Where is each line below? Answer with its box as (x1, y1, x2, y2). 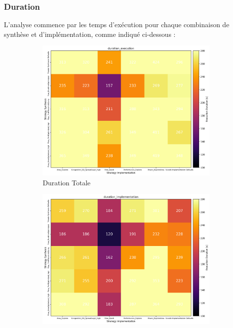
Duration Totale (43, 177, 91, 187)
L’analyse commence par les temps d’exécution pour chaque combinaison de (4, 19, 230, 30)
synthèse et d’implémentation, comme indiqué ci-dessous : (4, 29, 176, 39)
